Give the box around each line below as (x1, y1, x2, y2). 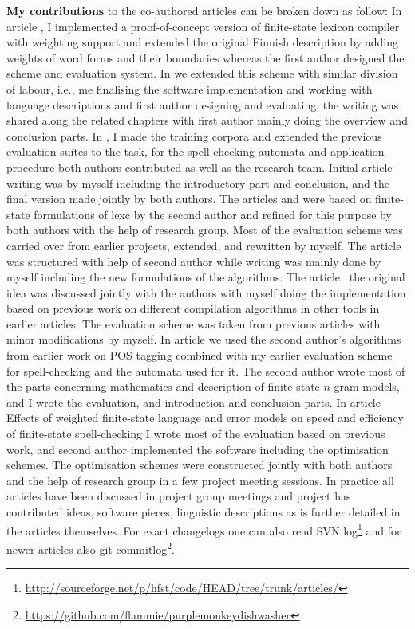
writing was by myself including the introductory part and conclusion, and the (6, 174, 389, 191)
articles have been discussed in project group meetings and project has (6, 488, 351, 504)
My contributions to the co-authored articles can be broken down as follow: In (6, 2, 402, 18)
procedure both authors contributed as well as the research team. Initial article (6, 158, 393, 175)
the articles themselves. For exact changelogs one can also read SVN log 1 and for (6, 520, 401, 539)
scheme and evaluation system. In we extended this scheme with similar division (6, 65, 398, 82)
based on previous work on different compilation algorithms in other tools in (6, 300, 380, 316)
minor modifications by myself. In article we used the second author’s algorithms (6, 331, 401, 348)
